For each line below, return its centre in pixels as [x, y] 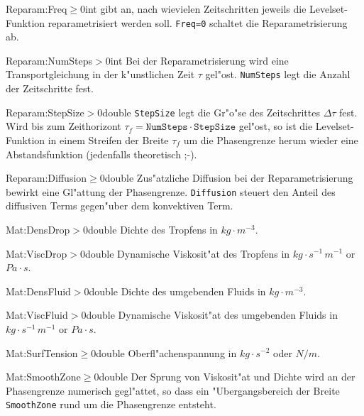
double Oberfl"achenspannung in [166, 352]
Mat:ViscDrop [37, 253]
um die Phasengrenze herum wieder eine [271, 139]
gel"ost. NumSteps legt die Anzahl [278, 74]
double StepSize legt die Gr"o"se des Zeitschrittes [211, 112]
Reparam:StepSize [45, 112]
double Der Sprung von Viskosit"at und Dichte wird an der [227, 377]
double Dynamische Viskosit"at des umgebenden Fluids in [212, 315]
